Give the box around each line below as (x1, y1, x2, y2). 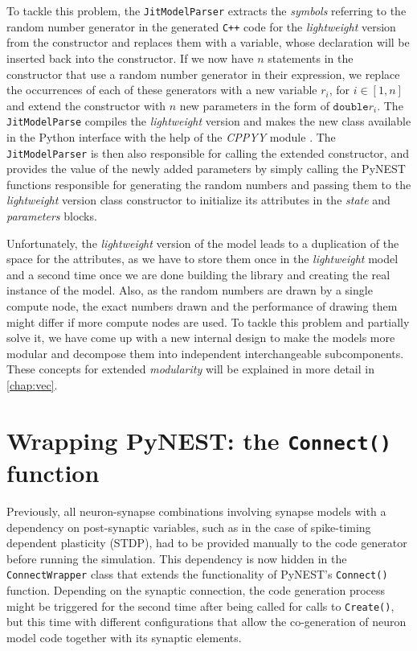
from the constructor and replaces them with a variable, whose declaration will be (6, 34, 410, 51)
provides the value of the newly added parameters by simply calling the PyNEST (6, 160, 406, 177)
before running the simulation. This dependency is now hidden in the (6, 550, 347, 567)
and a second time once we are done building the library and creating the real (6, 266, 390, 282)
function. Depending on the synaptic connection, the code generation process (6, 581, 386, 598)
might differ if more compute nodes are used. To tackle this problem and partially (6, 313, 410, 330)
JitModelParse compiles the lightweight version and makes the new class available (6, 113, 411, 130)
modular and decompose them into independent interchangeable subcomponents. (6, 344, 404, 361)
